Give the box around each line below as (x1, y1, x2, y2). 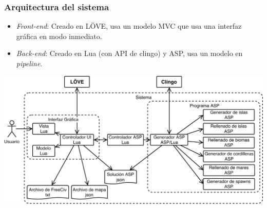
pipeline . (16, 58, 43, 68)
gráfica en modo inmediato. (16, 30, 102, 41)
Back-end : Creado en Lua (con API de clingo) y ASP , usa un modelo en (16, 48, 243, 59)
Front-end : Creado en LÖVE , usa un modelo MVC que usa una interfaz (16, 21, 242, 31)
